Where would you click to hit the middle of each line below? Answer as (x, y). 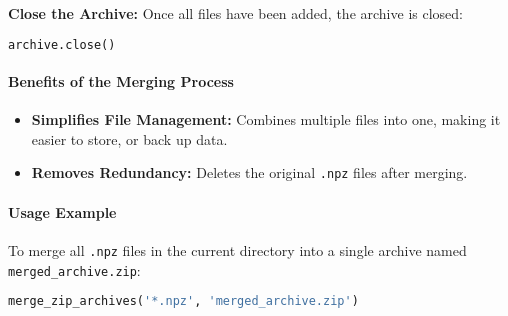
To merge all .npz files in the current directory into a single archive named (237, 249)
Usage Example (62, 211)
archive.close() (62, 44)
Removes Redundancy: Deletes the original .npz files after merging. (249, 172)
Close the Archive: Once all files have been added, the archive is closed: (235, 13)
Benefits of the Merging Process (121, 81)
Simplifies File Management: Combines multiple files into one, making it (266, 119)
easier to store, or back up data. (129, 138)
